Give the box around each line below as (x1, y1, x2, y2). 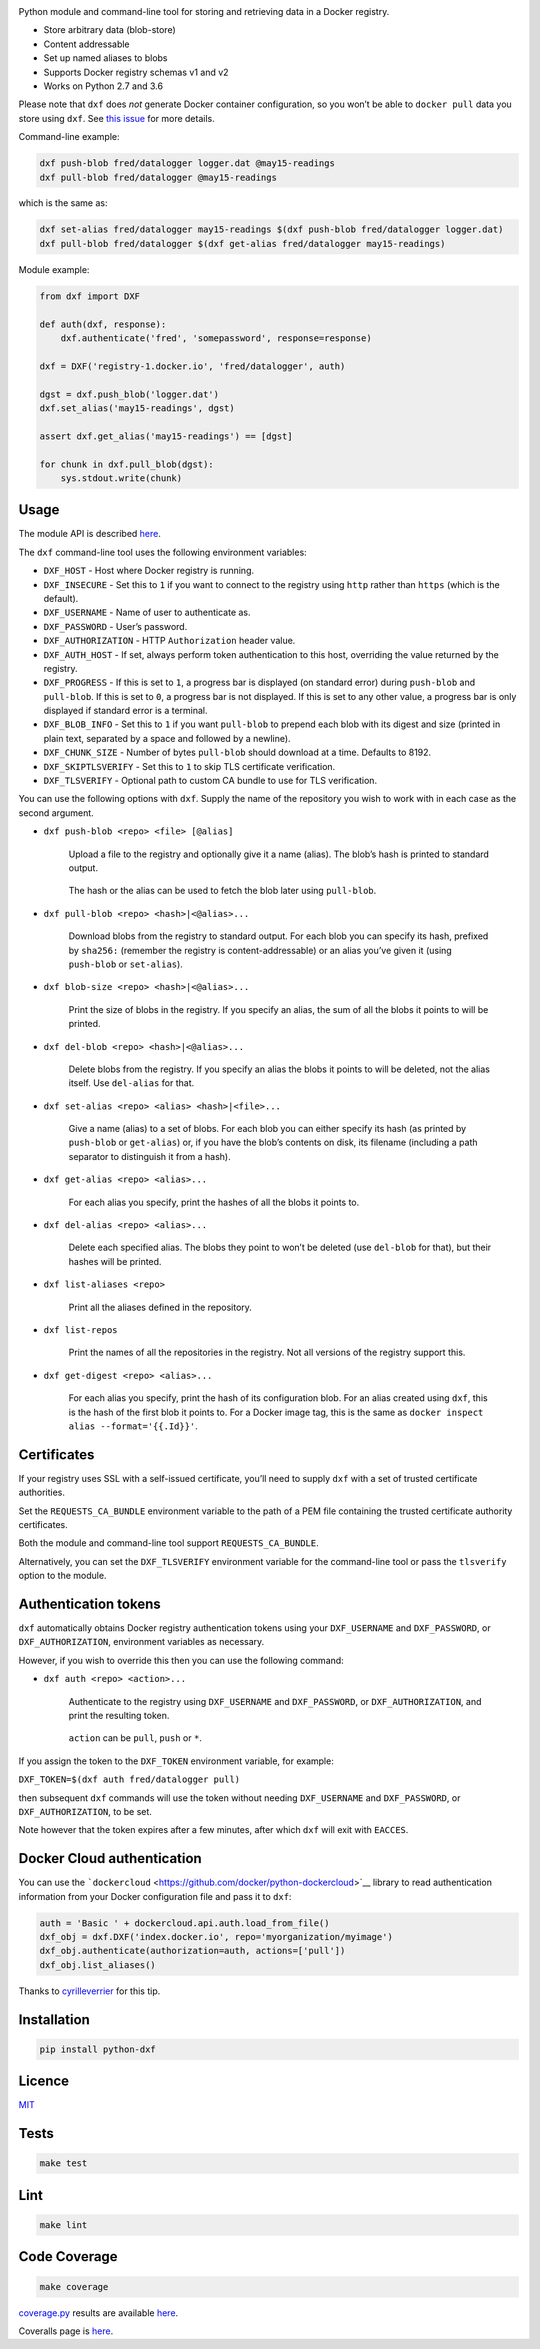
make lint (39, 2219, 88, 2230)
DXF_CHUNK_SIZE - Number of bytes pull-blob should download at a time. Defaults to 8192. (43, 746, 432, 759)
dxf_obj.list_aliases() (39, 1959, 157, 1970)
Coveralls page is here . (18, 2325, 114, 2337)
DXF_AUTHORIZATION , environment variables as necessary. (18, 1636, 265, 1648)
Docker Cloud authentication (18, 1850, 202, 1867)
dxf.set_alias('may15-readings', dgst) (39, 402, 235, 414)
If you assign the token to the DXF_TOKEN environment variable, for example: (18, 1755, 334, 1767)
